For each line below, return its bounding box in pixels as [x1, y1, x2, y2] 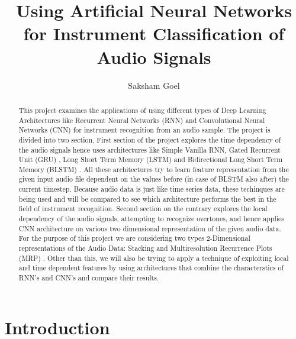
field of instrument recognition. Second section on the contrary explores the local [18, 204, 268, 214]
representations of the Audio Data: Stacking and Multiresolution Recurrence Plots [18, 243, 272, 253]
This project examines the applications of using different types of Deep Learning [18, 105, 266, 115]
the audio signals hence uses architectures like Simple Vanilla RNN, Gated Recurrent [18, 144, 281, 154]
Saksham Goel [128, 79, 180, 91]
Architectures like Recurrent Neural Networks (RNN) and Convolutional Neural [18, 115, 265, 125]
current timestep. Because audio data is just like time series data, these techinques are [18, 184, 285, 194]
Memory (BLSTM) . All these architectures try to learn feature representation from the [18, 164, 289, 174]
